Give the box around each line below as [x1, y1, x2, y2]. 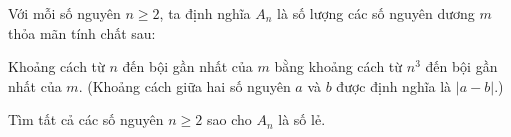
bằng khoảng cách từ [274, 56, 403, 77]
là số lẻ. [278, 109, 326, 130]
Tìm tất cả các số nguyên [8, 109, 164, 130]
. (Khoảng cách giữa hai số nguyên [78, 75, 291, 96]
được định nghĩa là [336, 75, 452, 96]
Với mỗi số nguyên [8, 3, 121, 23]
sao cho [206, 109, 252, 130]
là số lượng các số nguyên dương [277, 3, 475, 23]
